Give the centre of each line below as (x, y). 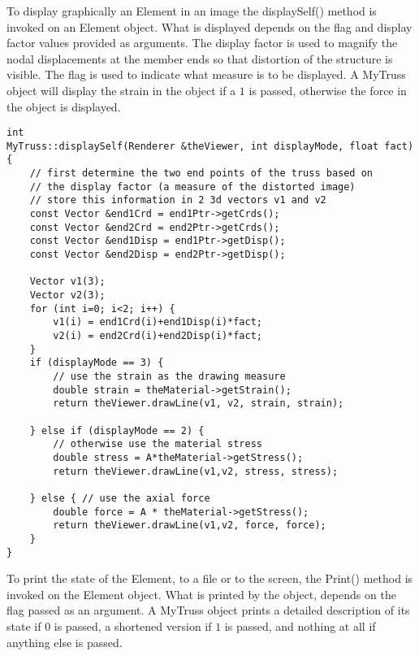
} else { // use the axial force (120, 498)
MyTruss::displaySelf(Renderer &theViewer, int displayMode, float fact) (210, 146)
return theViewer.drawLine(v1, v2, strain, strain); (199, 404)
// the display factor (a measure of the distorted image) (192, 187)
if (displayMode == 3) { (97, 363)
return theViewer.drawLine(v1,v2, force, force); (190, 526)
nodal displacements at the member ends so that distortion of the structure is (200, 58)
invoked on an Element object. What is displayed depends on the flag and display (209, 26)
